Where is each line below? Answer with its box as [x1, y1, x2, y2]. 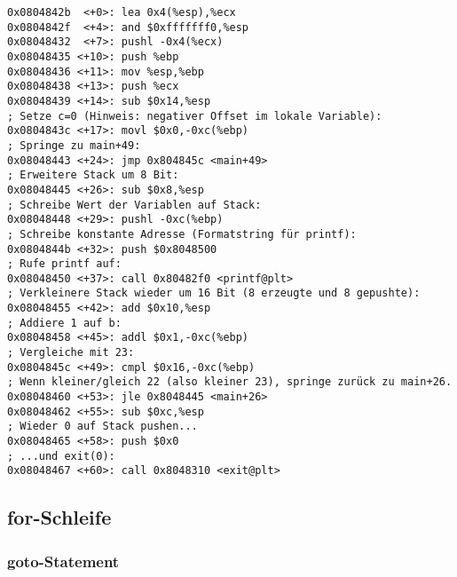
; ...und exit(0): [7, 449, 115, 462]
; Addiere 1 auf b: [7, 316, 122, 329]
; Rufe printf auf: [7, 257, 122, 271]
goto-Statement [7, 549, 120, 572]
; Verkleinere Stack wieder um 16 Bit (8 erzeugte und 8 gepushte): [7, 287, 421, 300]
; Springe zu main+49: [7, 138, 141, 152]
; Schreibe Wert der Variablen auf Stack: [7, 198, 262, 211]
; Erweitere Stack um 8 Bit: [7, 169, 179, 182]
